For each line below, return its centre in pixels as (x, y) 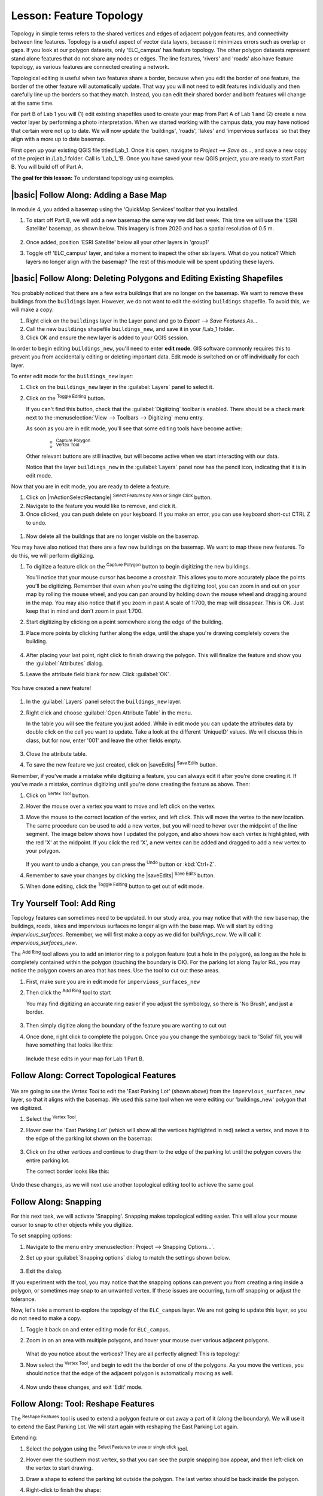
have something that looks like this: (69, 1045)
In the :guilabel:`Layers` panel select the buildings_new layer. (104, 702)
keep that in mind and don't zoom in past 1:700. (84, 611)
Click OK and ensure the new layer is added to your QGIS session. (107, 337)
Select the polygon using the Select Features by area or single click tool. (107, 1448)
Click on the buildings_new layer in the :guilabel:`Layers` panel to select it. (120, 387)
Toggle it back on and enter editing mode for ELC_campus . (98, 1329)
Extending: (25, 1438)
